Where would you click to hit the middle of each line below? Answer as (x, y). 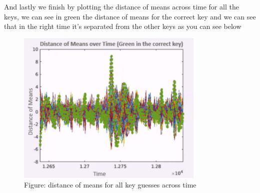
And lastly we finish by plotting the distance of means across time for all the (121, 6)
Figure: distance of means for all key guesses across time (110, 185)
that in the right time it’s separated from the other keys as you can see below (123, 26)
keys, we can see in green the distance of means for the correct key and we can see (130, 16)
